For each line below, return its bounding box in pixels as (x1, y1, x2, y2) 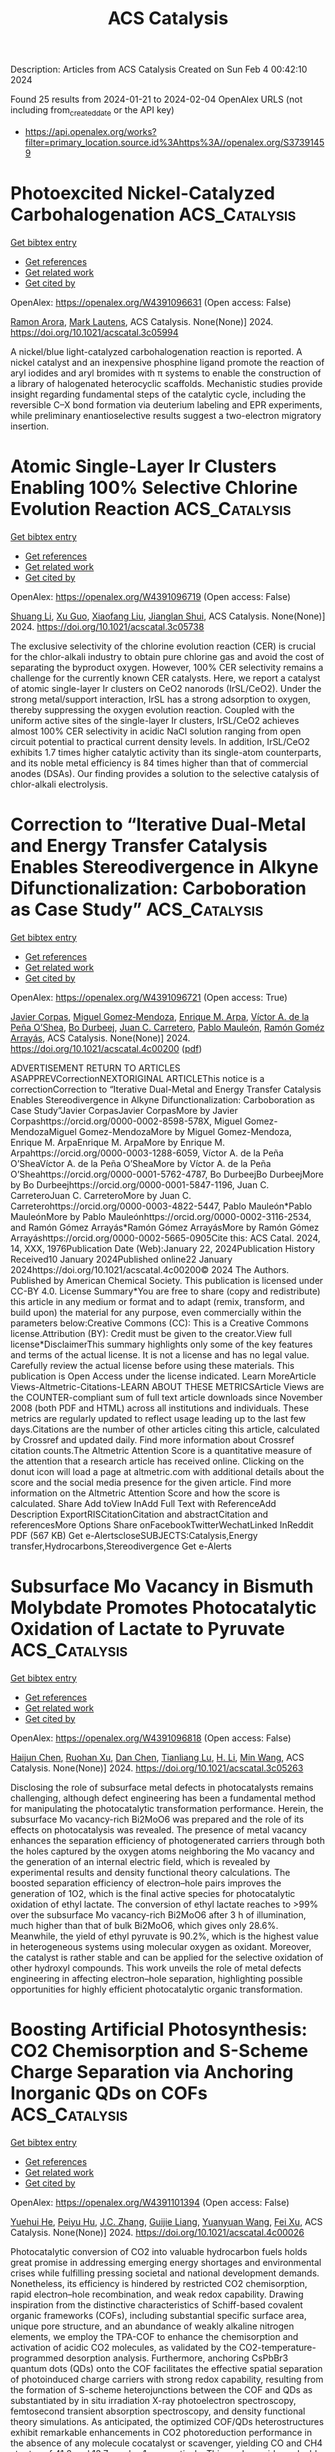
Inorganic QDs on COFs (10, 2082, 208, 2104)
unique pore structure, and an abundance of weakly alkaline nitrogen (10, 2320, 295, 2332)
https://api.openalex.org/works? (24, 125, 157, 137)
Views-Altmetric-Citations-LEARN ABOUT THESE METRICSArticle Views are (10, 1380, 325, 1392)
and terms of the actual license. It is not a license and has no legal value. (10, 1348, 310, 1361)
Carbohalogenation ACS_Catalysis (10, 203, 297, 226)
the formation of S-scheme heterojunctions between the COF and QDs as (10, 2383, 313, 2396)
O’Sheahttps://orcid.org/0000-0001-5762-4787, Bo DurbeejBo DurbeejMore (10, 1168, 324, 1180)
